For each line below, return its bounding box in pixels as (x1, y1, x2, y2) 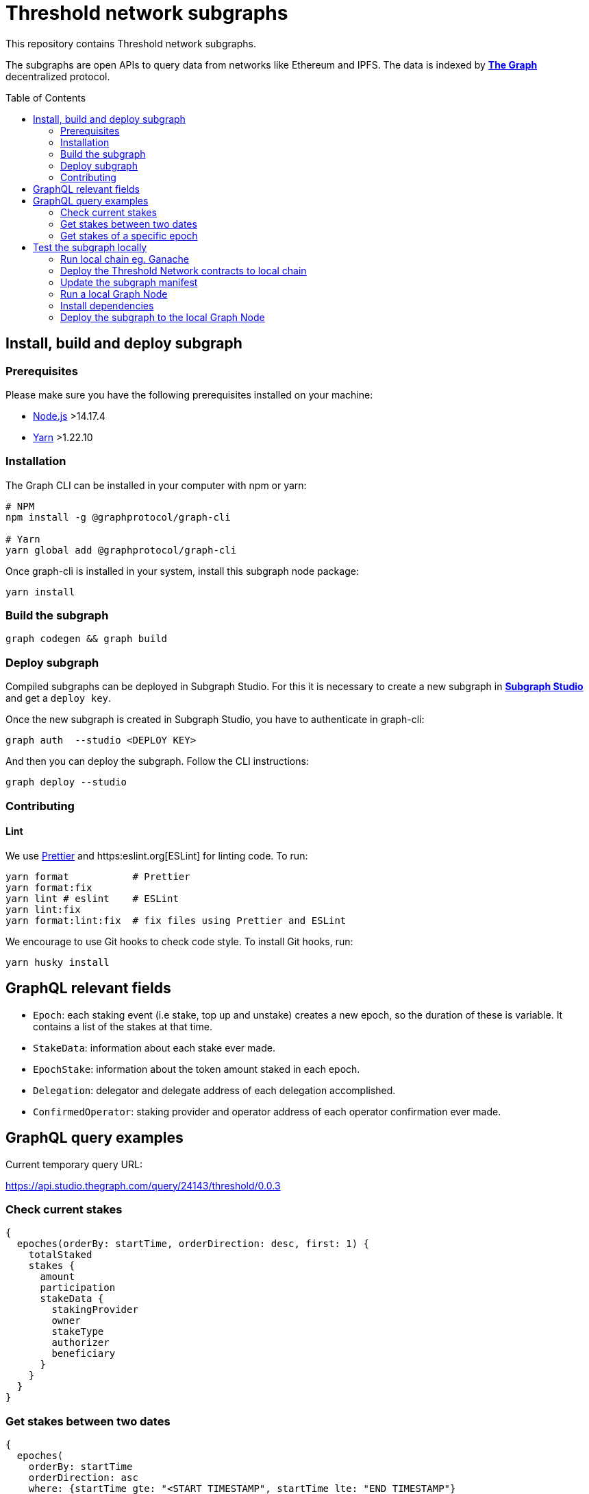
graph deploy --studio (5, 776, 127, 788)
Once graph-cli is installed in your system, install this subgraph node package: (5, 565, 359, 577)
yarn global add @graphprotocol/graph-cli (5, 544, 237, 556)
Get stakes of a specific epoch (60, 229, 198, 241)
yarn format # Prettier (5, 870, 190, 882)
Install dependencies (60, 299, 154, 311)
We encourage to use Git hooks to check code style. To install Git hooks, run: (5, 935, 353, 947)
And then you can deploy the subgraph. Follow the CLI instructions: (5, 755, 309, 768)
